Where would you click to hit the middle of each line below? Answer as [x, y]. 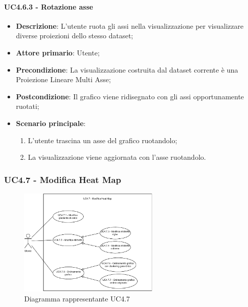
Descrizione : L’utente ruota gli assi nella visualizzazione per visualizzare [130, 25]
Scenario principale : [51, 123]
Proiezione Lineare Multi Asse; [63, 79]
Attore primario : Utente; [58, 52]
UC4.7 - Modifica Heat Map [63, 179]
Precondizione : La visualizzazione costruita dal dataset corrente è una [127, 69]
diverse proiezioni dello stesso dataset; [75, 36]
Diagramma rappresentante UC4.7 [77, 298]
